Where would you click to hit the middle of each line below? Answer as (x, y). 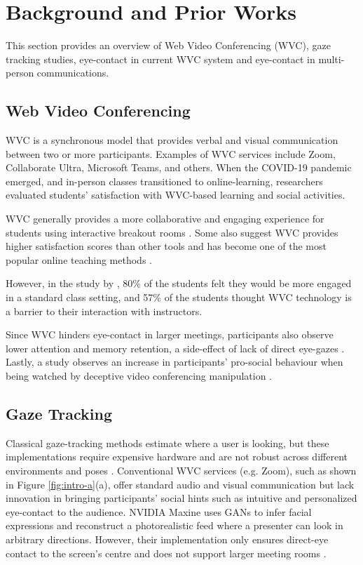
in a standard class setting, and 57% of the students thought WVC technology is (179, 297)
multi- (331, 59)
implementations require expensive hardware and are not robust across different (177, 457)
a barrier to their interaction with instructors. (104, 311)
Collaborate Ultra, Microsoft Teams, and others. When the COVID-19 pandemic (179, 167)
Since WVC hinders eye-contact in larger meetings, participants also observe (170, 334)
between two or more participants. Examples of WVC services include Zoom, (171, 153)
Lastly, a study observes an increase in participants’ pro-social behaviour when (174, 362)
